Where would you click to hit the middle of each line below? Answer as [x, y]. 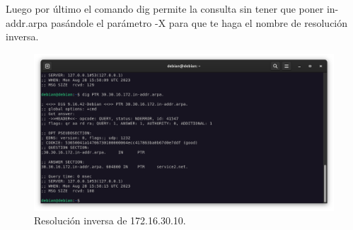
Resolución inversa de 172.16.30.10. [110, 220]
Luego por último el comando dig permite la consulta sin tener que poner [165, 8]
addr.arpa [27, 22]
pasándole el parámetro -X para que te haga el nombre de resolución [199, 22]
